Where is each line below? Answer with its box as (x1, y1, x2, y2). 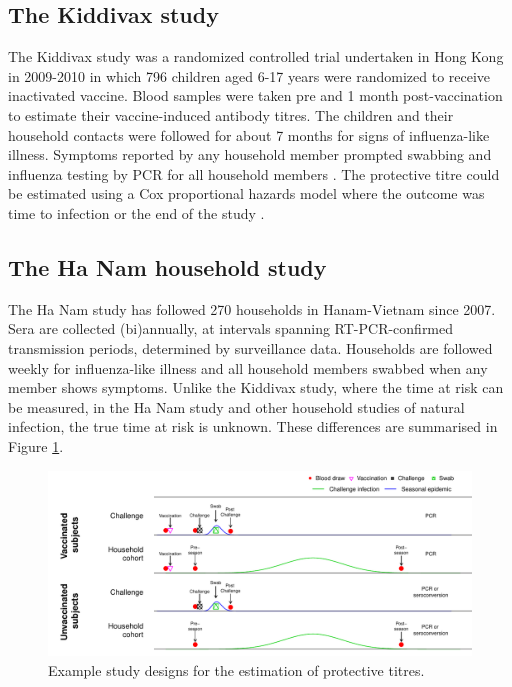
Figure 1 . (8, 435, 64, 456)
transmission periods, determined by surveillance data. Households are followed (8, 337, 493, 358)
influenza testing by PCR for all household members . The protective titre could (8, 163, 500, 184)
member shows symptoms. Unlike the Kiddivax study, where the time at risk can (8, 377, 504, 398)
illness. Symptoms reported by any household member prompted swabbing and (8, 144, 492, 165)
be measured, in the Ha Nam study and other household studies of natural (8, 396, 465, 417)
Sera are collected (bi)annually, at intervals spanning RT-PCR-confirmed (8, 318, 454, 339)
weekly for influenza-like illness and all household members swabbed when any (8, 357, 488, 378)
